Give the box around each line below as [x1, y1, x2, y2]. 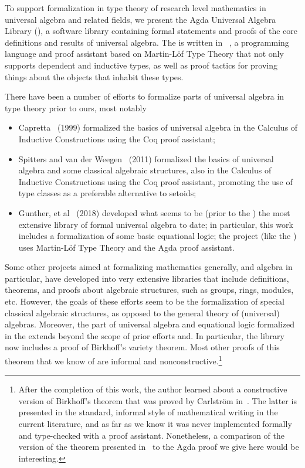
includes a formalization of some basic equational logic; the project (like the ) [18, 230, 297, 242]
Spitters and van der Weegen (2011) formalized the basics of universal [18, 152, 274, 165]
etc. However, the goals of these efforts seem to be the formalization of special [5, 295, 284, 308]
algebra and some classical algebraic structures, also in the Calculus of [18, 164, 272, 176]
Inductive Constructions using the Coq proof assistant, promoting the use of [18, 175, 293, 187]
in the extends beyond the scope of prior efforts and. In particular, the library [5, 329, 284, 341]
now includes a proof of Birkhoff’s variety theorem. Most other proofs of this [5, 341, 280, 353]
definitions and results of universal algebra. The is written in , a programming [5, 36, 289, 48]
